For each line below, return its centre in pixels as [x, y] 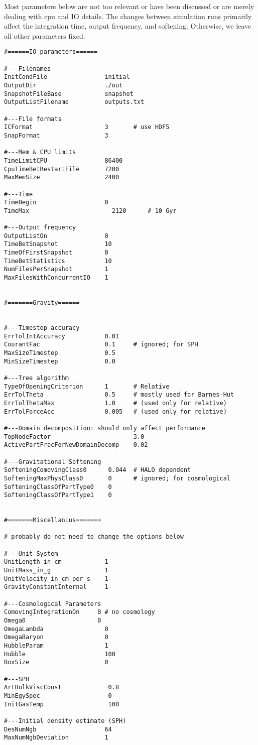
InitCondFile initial [67, 77]
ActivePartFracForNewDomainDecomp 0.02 [76, 445]
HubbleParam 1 [56, 645]
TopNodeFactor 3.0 [74, 437]
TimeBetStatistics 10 [58, 261]
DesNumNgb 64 [58, 729]
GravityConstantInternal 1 [56, 587]
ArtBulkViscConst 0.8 [62, 688]
